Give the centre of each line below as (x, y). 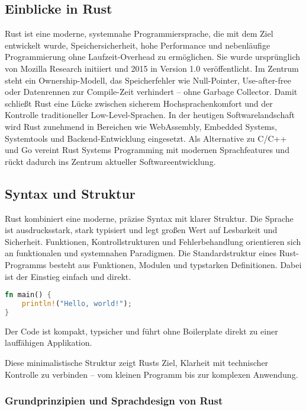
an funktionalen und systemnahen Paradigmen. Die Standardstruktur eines (141, 253)
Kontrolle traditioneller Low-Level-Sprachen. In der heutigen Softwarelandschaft (150, 115)
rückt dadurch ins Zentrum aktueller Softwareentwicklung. (110, 161)
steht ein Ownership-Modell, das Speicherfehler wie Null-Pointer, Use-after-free (148, 80)
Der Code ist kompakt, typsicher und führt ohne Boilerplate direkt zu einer (141, 331)
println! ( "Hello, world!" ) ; (77, 303)
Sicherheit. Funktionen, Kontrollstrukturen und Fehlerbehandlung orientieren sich (153, 241)
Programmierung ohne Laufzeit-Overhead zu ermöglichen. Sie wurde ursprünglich (152, 57)
